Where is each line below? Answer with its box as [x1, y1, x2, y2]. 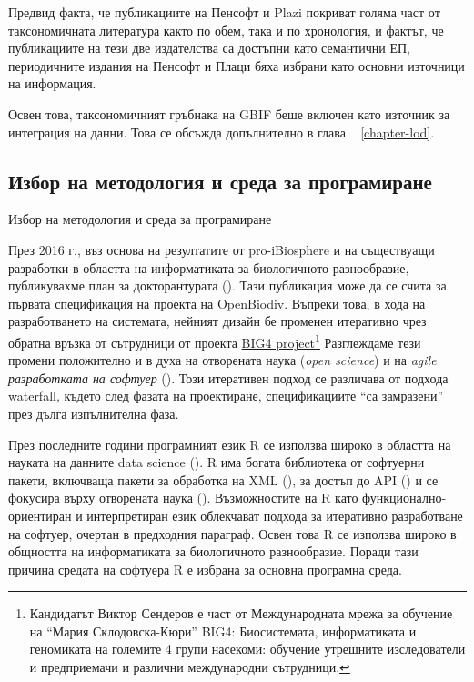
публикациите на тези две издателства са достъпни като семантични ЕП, [8, 38, 411, 57]
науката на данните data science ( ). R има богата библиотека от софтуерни [8, 453, 425, 472]
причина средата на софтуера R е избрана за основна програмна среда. [8, 559, 402, 578]
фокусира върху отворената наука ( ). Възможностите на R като [8, 488, 358, 507]
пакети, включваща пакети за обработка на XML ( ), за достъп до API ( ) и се [8, 470, 439, 489]
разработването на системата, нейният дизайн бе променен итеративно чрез [8, 311, 427, 331]
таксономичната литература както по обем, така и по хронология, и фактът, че [8, 20, 444, 39]
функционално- [362, 488, 447, 507]
